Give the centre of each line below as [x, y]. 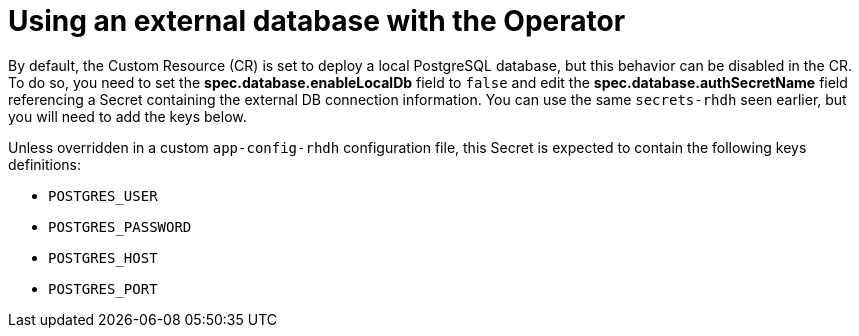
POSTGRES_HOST [103, 257]
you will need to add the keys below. [127, 116]
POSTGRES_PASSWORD [120, 226]
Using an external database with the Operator [317, 21]
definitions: [45, 164]
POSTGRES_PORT [103, 288]
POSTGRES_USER [103, 195]
